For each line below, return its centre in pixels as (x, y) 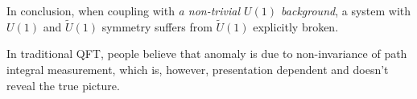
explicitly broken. (296, 26)
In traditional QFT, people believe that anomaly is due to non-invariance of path (207, 54)
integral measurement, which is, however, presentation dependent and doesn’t (198, 69)
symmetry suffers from (157, 26)
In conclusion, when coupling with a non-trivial (124, 10)
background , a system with (346, 10)
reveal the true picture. (63, 85)
